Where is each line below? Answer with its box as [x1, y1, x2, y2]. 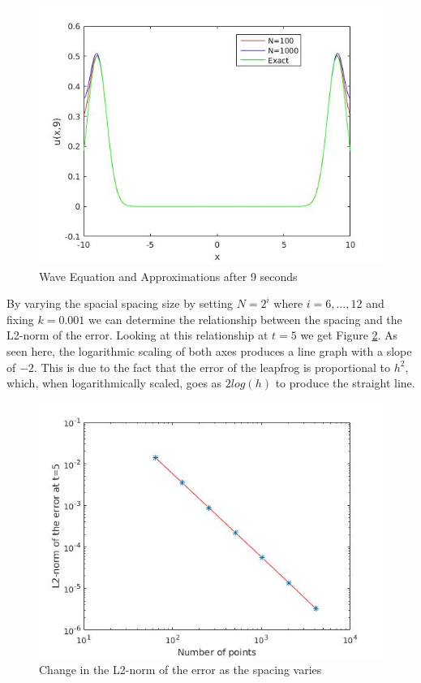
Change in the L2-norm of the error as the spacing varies [39, 660, 322, 677]
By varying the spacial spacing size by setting [6, 295, 233, 312]
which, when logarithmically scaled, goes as [6, 374, 222, 391]
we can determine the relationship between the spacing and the [88, 310, 402, 327]
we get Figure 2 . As [300, 326, 398, 344]
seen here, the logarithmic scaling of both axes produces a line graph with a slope [6, 342, 412, 359]
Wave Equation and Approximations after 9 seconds [39, 267, 298, 284]
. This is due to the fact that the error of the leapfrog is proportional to [33, 358, 391, 375]
